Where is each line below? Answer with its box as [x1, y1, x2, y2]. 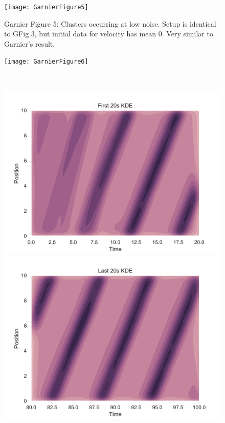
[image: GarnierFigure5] [4, 4, 88, 11]
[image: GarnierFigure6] [4, 58, 88, 66]
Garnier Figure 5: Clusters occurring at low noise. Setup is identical [4, 18, 216, 29]
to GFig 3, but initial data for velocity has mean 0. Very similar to [4, 28, 213, 39]
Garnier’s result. [4, 38, 55, 49]
